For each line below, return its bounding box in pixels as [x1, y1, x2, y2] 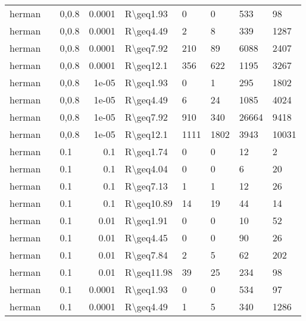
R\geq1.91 [124, 213, 168, 227]
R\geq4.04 [124, 162, 168, 175]
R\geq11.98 [124, 265, 173, 279]
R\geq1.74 [124, 144, 168, 158]
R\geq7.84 [124, 248, 168, 262]
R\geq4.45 [124, 231, 168, 244]
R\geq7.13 [124, 179, 168, 193]
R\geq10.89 [124, 196, 173, 210]
